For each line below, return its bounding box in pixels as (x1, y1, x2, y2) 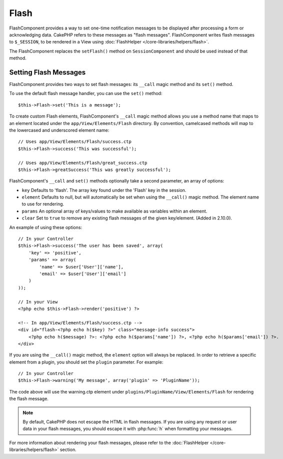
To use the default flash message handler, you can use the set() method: (9, 90, 162, 96)
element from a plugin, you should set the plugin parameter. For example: (9, 359, 163, 365)
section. (59, 446, 77, 452)
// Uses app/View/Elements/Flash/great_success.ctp (18, 160, 147, 165)
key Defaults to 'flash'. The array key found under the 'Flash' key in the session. (21, 187, 186, 193)
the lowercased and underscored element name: (9, 127, 109, 133)
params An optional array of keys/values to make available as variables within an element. (21, 208, 207, 214)
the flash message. (9, 395, 48, 402)
